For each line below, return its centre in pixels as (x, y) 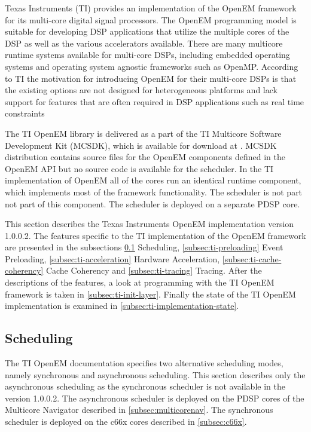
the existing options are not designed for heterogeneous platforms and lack (141, 90)
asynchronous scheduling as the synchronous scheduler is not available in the (145, 386)
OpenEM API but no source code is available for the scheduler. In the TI (139, 168)
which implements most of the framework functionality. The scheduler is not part (154, 192)
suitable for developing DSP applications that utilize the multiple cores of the (147, 31)
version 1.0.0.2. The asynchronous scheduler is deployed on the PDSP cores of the (155, 398)
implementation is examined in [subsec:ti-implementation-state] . (122, 306)
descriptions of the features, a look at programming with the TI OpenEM (140, 282)
